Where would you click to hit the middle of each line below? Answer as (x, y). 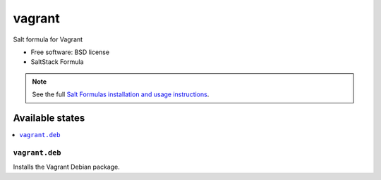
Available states (49, 118)
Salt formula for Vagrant (48, 39)
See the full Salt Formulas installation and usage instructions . (121, 94)
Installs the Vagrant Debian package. (66, 167)
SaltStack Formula (57, 62)
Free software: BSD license (70, 52)
